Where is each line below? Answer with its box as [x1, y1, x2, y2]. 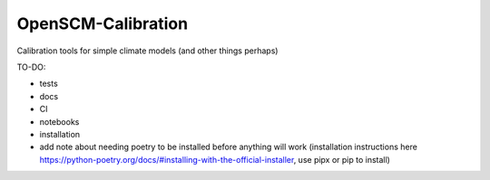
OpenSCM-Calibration [16, 14, 189, 33]
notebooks [39, 116, 80, 127]
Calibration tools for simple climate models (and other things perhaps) [16, 45, 279, 56]
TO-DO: [16, 62, 46, 72]
